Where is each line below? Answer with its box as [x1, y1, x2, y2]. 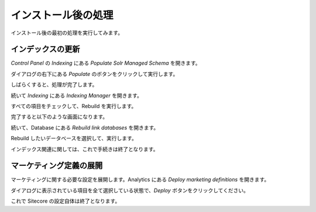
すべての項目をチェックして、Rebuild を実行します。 [11, 103, 137, 110]
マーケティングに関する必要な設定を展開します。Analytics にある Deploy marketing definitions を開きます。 [11, 176, 270, 183]
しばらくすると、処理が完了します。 [11, 81, 98, 88]
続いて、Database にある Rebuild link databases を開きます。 [11, 124, 159, 131]
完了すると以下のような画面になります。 [11, 113, 108, 120]
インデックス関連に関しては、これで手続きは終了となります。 [11, 145, 159, 152]
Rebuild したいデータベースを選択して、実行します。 [11, 135, 137, 142]
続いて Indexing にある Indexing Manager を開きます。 [11, 92, 143, 99]
